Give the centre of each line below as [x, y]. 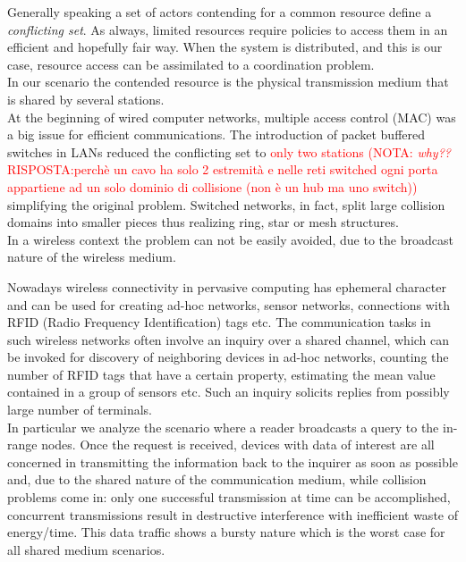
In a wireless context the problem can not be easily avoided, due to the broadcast [230, 239]
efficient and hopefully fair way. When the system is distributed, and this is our [225, 47]
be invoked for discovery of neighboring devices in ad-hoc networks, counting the [228, 357]
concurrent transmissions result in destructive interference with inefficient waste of [233, 514]
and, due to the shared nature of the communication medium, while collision [217, 479]
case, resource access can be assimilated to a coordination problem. [191, 64]
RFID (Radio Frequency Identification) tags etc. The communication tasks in [219, 322]
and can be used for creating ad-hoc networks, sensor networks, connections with [229, 304]
